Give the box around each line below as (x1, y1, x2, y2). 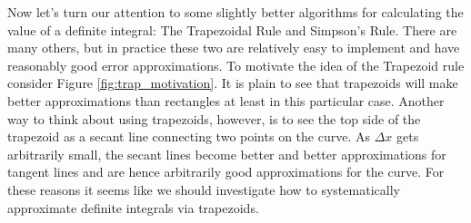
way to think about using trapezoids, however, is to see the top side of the (7, 109, 421, 128)
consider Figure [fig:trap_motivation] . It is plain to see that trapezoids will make (7, 73, 458, 92)
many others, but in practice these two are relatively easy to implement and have (7, 38, 460, 57)
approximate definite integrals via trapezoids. (7, 198, 259, 217)
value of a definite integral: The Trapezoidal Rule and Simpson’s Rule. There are (7, 20, 457, 39)
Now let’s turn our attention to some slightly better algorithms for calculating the (7, 3, 464, 21)
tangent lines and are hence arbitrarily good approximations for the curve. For (7, 162, 445, 181)
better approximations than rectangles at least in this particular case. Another (7, 91, 445, 110)
